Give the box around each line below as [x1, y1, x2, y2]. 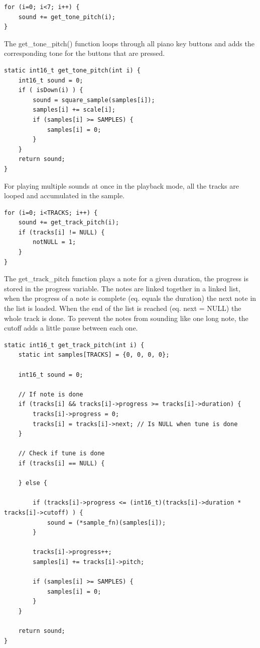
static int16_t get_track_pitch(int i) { [4, 341, 145, 349]
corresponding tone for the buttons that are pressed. [4, 48, 165, 58]
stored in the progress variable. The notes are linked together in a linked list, [4, 283, 240, 293]
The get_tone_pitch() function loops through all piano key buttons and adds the [4, 38, 254, 48]
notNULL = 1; [33, 238, 76, 246]
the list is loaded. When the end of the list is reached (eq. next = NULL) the [4, 303, 241, 313]
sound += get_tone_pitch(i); [18, 13, 115, 21]
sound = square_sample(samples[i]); [33, 96, 155, 104]
